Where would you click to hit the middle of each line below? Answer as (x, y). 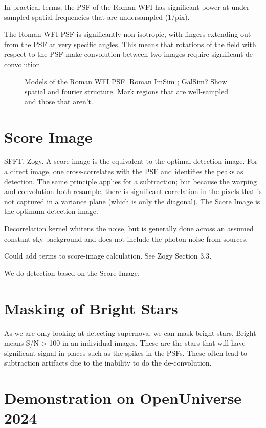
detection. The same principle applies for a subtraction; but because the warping (130, 181)
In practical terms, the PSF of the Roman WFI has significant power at (117, 7)
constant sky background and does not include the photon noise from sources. (126, 238)
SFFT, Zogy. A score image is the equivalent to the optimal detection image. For (131, 161)
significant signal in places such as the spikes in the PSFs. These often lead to (126, 352)
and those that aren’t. (59, 101)
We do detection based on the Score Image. (72, 273)
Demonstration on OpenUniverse (123, 398)
